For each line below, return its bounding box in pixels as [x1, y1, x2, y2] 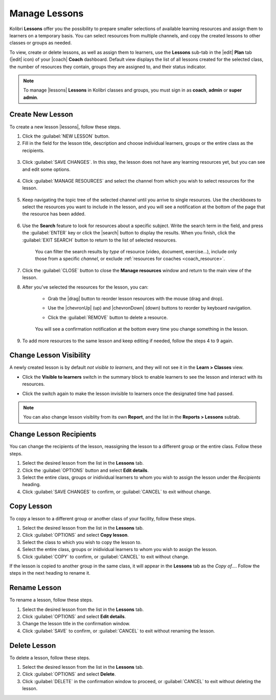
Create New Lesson [9, 110, 74, 119]
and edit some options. [22, 166, 71, 172]
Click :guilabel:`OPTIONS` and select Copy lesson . [22, 532, 129, 538]
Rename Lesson [9, 583, 61, 592]
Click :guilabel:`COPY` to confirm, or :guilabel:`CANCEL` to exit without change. [22, 553, 189, 560]
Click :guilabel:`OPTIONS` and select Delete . [22, 671, 116, 677]
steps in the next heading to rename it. [9, 570, 90, 576]
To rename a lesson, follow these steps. [9, 597, 93, 603]
